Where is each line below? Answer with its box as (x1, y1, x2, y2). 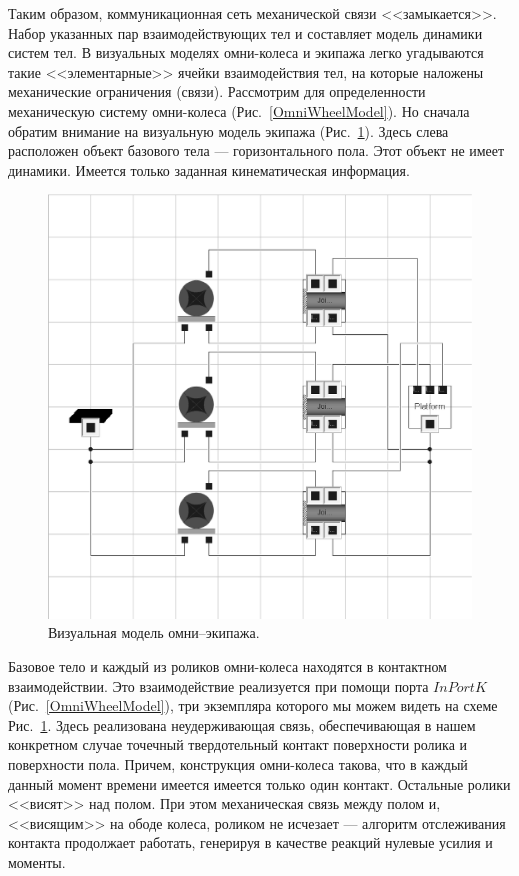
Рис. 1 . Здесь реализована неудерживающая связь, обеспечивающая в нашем (8, 714, 476, 735)
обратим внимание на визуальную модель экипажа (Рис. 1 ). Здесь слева (8, 120, 449, 141)
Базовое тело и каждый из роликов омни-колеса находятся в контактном (8, 655, 447, 676)
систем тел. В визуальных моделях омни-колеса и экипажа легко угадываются (8, 42, 484, 63)
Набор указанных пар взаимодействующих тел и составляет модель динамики (8, 22, 483, 43)
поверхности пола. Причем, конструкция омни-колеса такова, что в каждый (8, 753, 468, 774)
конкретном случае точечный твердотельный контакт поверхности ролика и (8, 734, 468, 755)
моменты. (8, 851, 66, 872)
